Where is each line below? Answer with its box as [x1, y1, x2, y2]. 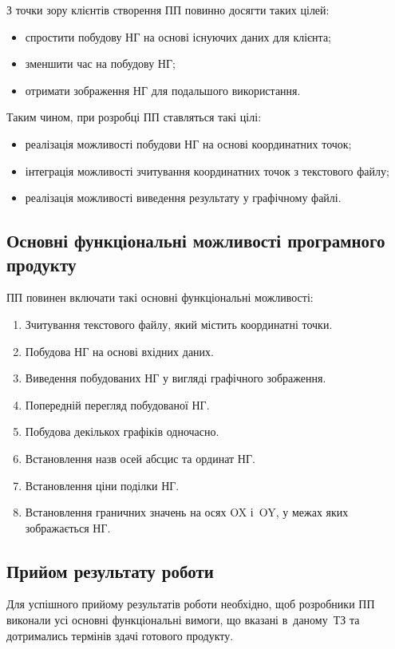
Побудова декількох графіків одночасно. [25, 423, 219, 440]
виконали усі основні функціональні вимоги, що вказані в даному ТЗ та [6, 611, 360, 628]
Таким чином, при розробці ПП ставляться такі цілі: [6, 109, 262, 125]
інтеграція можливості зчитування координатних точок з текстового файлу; [25, 162, 389, 179]
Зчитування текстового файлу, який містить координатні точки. [25, 315, 333, 332]
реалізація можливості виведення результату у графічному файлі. [25, 189, 342, 206]
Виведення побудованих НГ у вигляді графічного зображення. [25, 370, 326, 386]
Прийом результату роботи [6, 558, 214, 583]
